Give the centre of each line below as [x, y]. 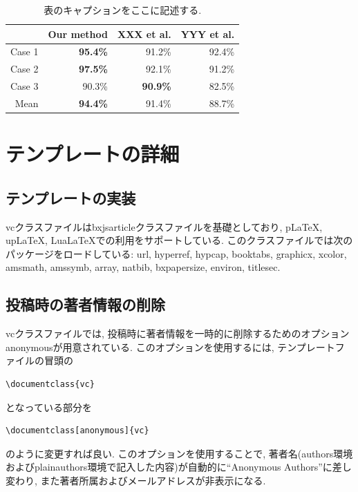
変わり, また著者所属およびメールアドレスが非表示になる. [136, 480]
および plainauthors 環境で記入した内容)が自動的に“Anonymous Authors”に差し [179, 467]
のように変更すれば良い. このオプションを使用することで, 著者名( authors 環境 [179, 453]
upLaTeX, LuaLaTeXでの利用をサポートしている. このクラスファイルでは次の [179, 240]
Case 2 [25, 69]
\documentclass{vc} [50, 384]
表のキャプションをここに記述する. [123, 10]
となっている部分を [49, 407]
